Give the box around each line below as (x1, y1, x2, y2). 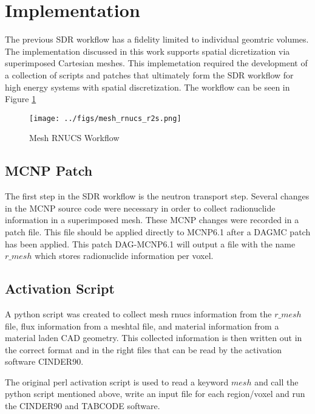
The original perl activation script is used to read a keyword (5, 375, 229, 388)
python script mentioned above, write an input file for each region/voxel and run (5, 387, 305, 400)
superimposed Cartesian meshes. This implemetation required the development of (5, 57, 308, 69)
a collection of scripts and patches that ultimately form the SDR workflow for (5, 68, 294, 81)
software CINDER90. (5, 355, 84, 368)
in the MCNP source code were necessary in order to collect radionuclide (5, 201, 276, 214)
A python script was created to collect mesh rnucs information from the (5, 307, 272, 320)
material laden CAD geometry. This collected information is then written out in (5, 331, 302, 344)
